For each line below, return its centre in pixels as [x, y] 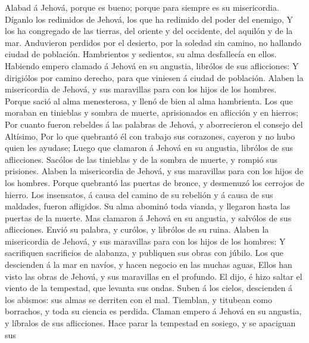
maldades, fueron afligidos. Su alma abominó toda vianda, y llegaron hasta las [148, 206]
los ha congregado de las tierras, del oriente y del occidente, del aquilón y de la [149, 31]
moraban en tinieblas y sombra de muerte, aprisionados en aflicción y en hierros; [152, 112]
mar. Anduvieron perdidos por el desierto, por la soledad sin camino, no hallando [153, 42]
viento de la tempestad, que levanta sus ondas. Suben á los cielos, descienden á [149, 288]
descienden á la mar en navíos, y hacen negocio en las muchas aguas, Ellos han [149, 265]
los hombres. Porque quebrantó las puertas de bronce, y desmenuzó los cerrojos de [155, 182]
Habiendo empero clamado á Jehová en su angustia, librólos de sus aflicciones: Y [152, 65]
